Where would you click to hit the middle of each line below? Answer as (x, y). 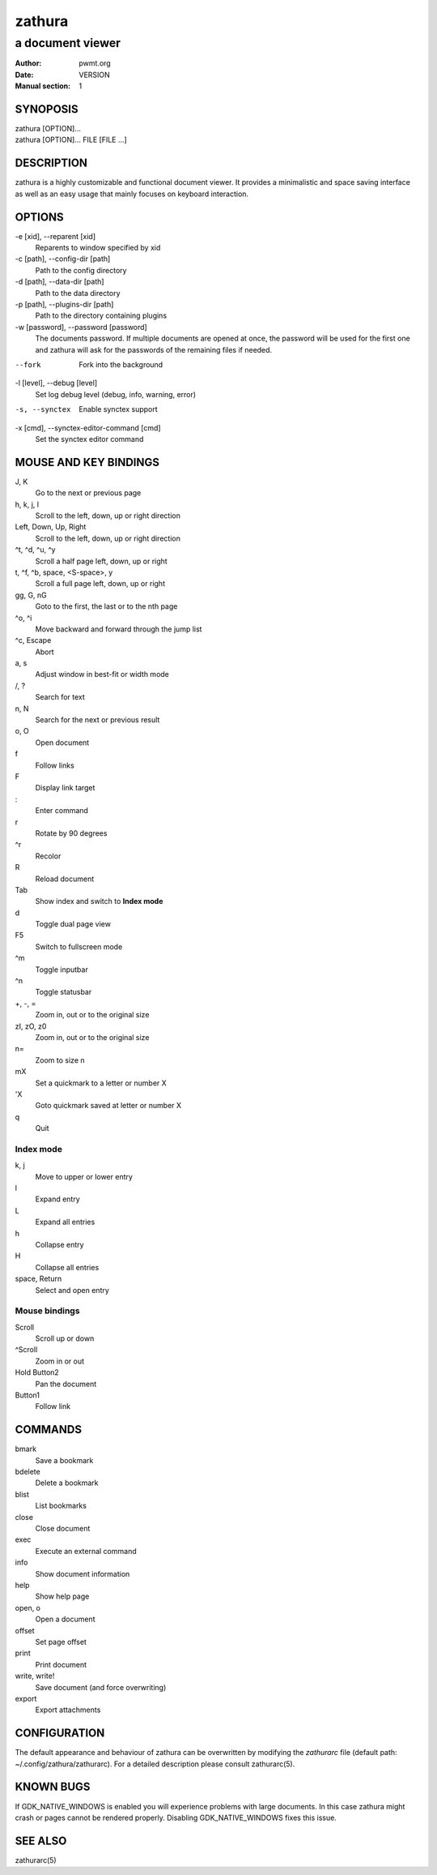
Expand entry (57, 1199)
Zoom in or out (60, 1361)
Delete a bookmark (67, 1483)
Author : (28, 63)
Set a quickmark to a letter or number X (101, 1083)
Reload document (65, 879)
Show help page (62, 1596)
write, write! (35, 1676)
